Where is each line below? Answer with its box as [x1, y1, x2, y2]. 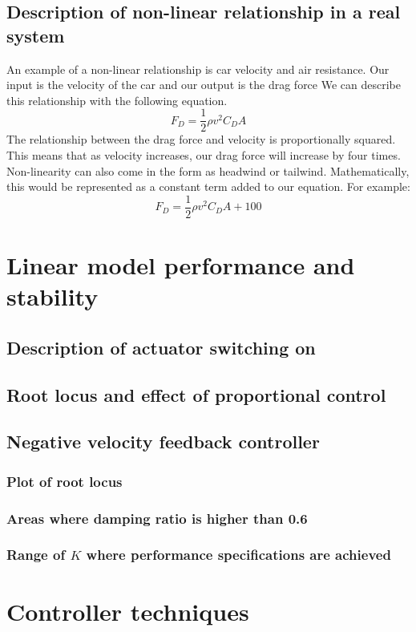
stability [6, 280, 99, 313]
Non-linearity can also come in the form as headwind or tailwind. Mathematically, [6, 162, 410, 179]
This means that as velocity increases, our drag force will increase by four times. [6, 147, 401, 164]
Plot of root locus [6, 471, 123, 491]
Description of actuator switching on [6, 334, 316, 359]
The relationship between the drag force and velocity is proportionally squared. [6, 131, 396, 148]
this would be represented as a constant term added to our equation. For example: [6, 178, 410, 195]
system [6, 22, 65, 47]
